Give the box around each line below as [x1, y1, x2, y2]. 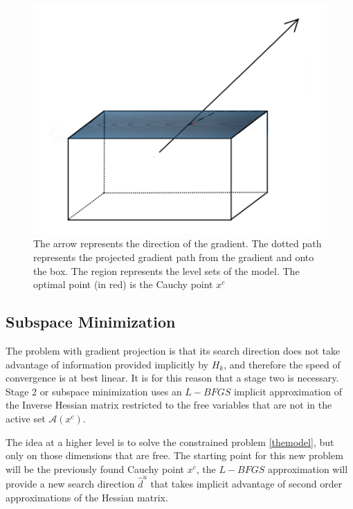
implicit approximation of [233, 384, 342, 398]
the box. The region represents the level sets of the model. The [33, 263, 300, 278]
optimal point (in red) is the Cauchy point [33, 277, 213, 292]
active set [6, 411, 46, 425]
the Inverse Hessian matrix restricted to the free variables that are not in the [6, 398, 332, 412]
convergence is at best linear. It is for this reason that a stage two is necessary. [6, 370, 339, 385]
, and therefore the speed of [224, 357, 341, 371]
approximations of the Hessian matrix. [6, 490, 168, 504]
